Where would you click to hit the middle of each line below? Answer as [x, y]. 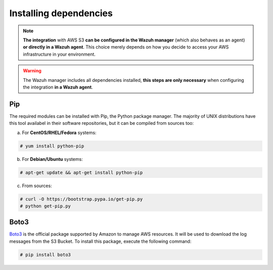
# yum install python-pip [52, 146]
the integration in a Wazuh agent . [58, 87]
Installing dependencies [61, 13]
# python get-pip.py [45, 206]
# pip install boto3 [45, 255]
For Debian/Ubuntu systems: [52, 159]
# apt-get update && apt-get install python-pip [81, 172]
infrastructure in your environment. [59, 54]
